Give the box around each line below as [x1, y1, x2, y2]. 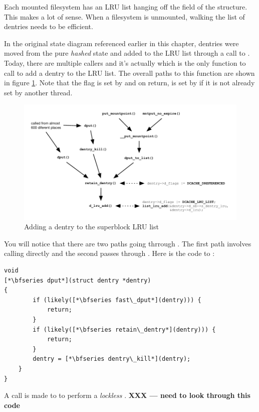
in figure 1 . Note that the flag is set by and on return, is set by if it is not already [4, 77, 255, 88]
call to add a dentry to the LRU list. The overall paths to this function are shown [4, 67, 255, 78]
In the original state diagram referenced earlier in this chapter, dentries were [4, 38, 239, 48]
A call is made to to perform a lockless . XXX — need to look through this [4, 390, 250, 400]
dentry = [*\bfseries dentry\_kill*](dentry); [33, 355, 191, 363]
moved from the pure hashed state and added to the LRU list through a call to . [4, 48, 250, 58]
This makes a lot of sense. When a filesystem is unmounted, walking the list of [4, 11, 245, 22]
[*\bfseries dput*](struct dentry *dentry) [4, 277, 151, 284]
